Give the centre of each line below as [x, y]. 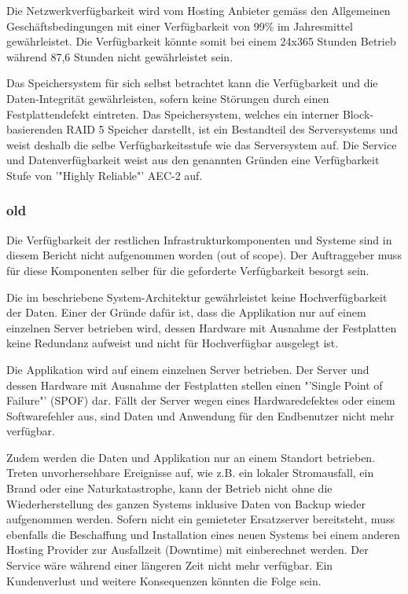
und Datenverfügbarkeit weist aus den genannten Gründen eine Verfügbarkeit [193, 160]
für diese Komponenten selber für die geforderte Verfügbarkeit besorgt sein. [188, 270]
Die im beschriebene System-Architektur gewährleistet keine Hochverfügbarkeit [197, 297]
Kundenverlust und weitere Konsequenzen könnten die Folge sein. [164, 580]
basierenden [35, 129]
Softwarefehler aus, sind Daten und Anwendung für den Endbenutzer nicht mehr [200, 415]
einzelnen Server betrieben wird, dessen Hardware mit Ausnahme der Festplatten [202, 327]
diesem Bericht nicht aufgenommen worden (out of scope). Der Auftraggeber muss [204, 255]
